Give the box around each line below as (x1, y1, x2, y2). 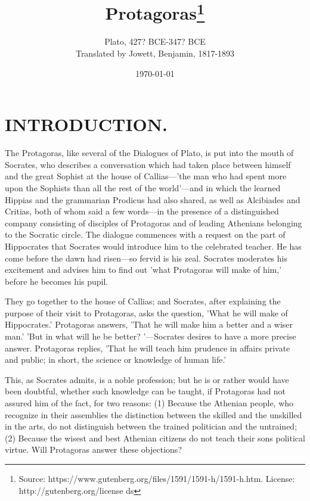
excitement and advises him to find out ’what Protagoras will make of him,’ (5, 263, 282, 276)
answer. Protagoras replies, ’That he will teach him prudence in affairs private (5, 341, 290, 354)
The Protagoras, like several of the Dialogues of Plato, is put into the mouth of (5, 147, 294, 159)
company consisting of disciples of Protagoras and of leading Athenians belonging (5, 216, 302, 229)
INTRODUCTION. (5, 112, 168, 136)
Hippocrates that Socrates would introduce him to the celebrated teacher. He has (5, 239, 302, 252)
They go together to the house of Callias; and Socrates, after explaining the (5, 295, 281, 307)
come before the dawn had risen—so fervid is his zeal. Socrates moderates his (5, 251, 287, 264)
